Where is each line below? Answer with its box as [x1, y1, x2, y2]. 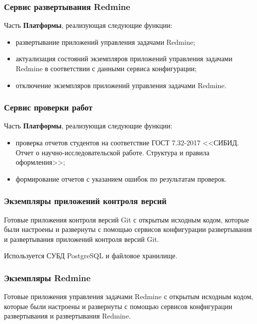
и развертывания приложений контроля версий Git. [4, 233, 159, 244]
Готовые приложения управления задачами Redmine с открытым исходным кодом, [4, 291, 254, 302]
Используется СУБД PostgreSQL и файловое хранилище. [4, 250, 177, 261]
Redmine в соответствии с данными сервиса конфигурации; [15, 63, 197, 73]
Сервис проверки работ [4, 101, 93, 113]
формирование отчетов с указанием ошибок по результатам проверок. [15, 173, 227, 184]
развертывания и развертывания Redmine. [4, 311, 131, 321]
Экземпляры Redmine [4, 271, 91, 284]
